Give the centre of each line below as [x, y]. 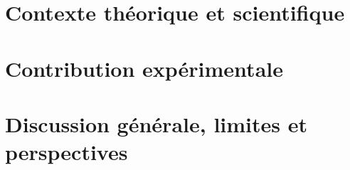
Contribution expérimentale [144, 68]
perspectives [67, 152]
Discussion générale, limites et [156, 123]
